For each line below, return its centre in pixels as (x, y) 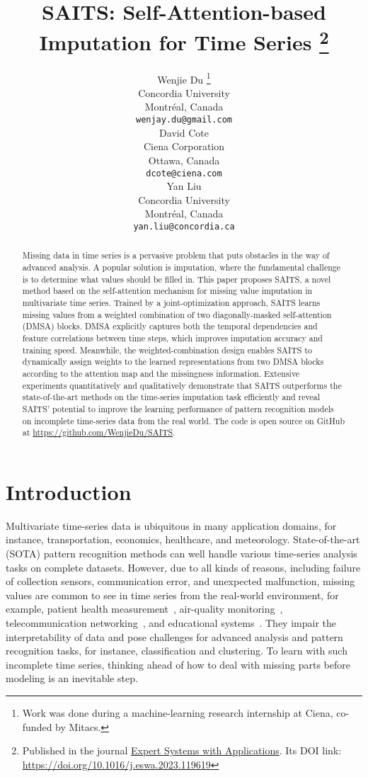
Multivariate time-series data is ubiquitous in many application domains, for (171, 525)
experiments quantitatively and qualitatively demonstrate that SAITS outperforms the (182, 385)
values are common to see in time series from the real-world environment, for (172, 595)
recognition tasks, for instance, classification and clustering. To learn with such (177, 651)
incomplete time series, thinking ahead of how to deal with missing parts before (178, 664)
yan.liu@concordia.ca (184, 226)
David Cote (184, 132)
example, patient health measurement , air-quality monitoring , (144, 609)
